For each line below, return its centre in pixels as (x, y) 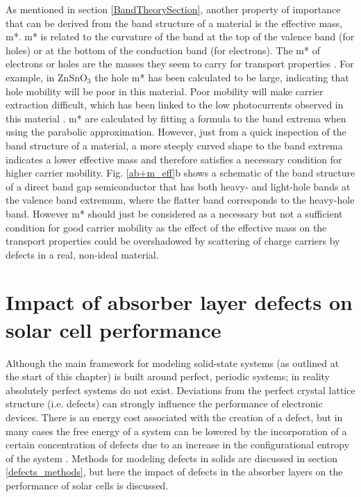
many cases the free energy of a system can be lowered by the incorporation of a (176, 431)
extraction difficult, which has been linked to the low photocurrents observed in (175, 105)
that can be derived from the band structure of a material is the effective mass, (174, 23)
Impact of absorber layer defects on (179, 302)
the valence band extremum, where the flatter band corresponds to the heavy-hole (180, 200)
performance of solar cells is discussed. (87, 485)
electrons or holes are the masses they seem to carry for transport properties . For (180, 64)
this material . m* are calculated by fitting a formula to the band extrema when (176, 118)
